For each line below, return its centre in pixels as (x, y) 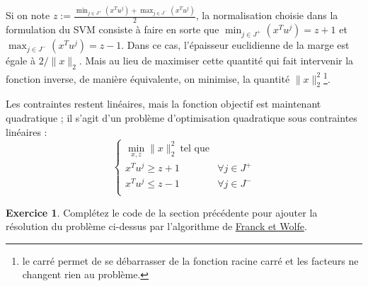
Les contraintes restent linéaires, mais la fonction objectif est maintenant (163, 104)
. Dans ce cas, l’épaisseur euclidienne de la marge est (235, 45)
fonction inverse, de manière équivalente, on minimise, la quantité (148, 78)
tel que (195, 148)
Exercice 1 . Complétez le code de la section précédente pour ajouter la (162, 212)
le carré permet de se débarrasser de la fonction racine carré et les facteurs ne (190, 260)
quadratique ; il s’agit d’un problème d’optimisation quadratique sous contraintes (182, 117)
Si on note (28, 15)
